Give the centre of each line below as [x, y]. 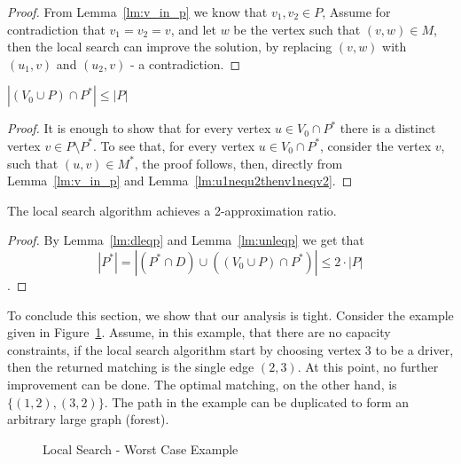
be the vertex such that [297, 29]
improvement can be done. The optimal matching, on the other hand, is [202, 384]
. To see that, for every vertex [174, 145]
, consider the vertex [376, 145]
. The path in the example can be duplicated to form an [257, 401]
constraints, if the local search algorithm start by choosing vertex [184, 349]
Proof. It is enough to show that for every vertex [139, 128]
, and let [193, 29]
